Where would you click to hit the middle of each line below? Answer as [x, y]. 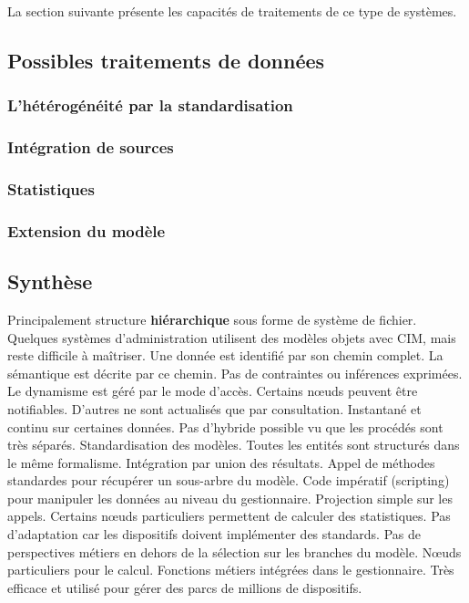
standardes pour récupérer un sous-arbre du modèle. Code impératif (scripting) [229, 480]
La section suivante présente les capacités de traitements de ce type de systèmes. [232, 11]
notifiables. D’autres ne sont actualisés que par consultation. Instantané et [214, 408]
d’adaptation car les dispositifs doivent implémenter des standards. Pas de [214, 534]
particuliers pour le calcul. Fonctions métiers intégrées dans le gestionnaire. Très [231, 570]
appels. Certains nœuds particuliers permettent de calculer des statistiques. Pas [229, 516]
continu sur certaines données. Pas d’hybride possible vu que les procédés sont [225, 426]
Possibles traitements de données [166, 60]
